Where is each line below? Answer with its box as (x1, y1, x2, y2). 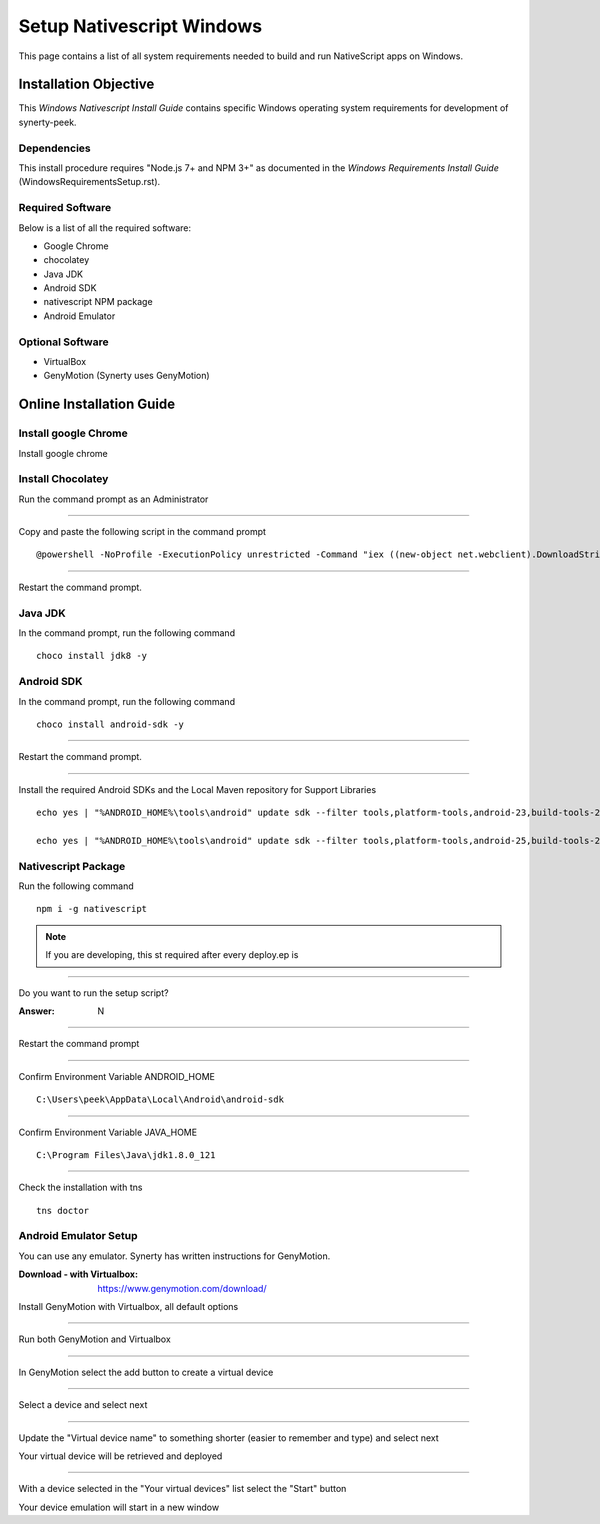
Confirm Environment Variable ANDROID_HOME (18, 1070, 215, 1082)
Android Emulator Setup (18, 1229, 138, 1243)
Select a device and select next (18, 1399, 148, 1411)
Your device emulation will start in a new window (18, 1501, 220, 1513)
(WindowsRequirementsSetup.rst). (18, 176, 161, 188)
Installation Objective (18, 76, 155, 93)
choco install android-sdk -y (36, 718, 185, 730)
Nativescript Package (18, 859, 126, 873)
